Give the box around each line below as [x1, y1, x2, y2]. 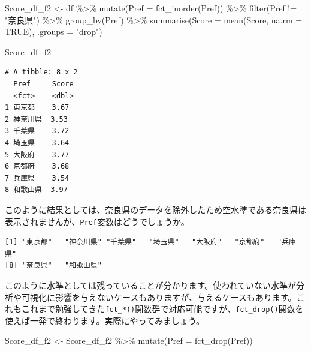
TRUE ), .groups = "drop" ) [5, 25, 102, 38]
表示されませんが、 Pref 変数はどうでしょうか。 [5, 215, 189, 227]
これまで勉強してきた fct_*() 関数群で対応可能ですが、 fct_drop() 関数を [21, 302, 304, 315]
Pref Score [13, 79, 74, 88]
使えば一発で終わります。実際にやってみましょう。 [5, 314, 205, 326]
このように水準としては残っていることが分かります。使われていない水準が [5, 278, 297, 291]
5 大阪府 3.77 [5, 150, 70, 159]
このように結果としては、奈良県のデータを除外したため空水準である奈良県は [5, 203, 307, 215]
